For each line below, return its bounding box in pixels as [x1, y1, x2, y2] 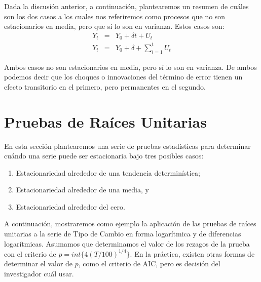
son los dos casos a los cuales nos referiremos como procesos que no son [4, 11, 226, 21]
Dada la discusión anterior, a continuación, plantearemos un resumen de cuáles [4, 1, 249, 11]
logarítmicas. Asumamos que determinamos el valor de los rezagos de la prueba [4, 238, 250, 249]
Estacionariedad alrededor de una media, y [16, 184, 149, 195]
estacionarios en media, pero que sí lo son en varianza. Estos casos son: [4, 21, 225, 31]
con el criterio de [4, 248, 56, 259]
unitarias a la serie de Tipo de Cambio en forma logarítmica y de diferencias [4, 228, 241, 239]
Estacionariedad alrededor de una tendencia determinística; [16, 167, 200, 178]
